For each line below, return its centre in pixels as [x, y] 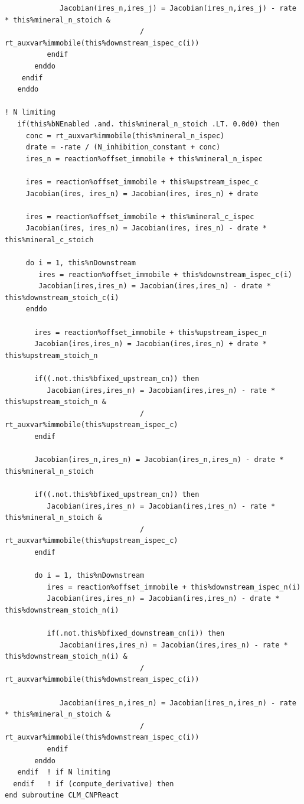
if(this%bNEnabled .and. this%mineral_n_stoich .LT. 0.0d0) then [148, 124]
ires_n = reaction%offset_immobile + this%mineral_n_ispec [144, 159]
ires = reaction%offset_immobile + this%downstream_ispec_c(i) [165, 274]
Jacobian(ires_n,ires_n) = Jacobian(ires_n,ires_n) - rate [178, 703]
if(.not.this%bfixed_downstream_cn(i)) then [136, 634]
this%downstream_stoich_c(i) [62, 297]
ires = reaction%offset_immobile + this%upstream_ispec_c [142, 182]
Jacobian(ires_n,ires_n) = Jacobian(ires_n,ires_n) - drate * [159, 460]
